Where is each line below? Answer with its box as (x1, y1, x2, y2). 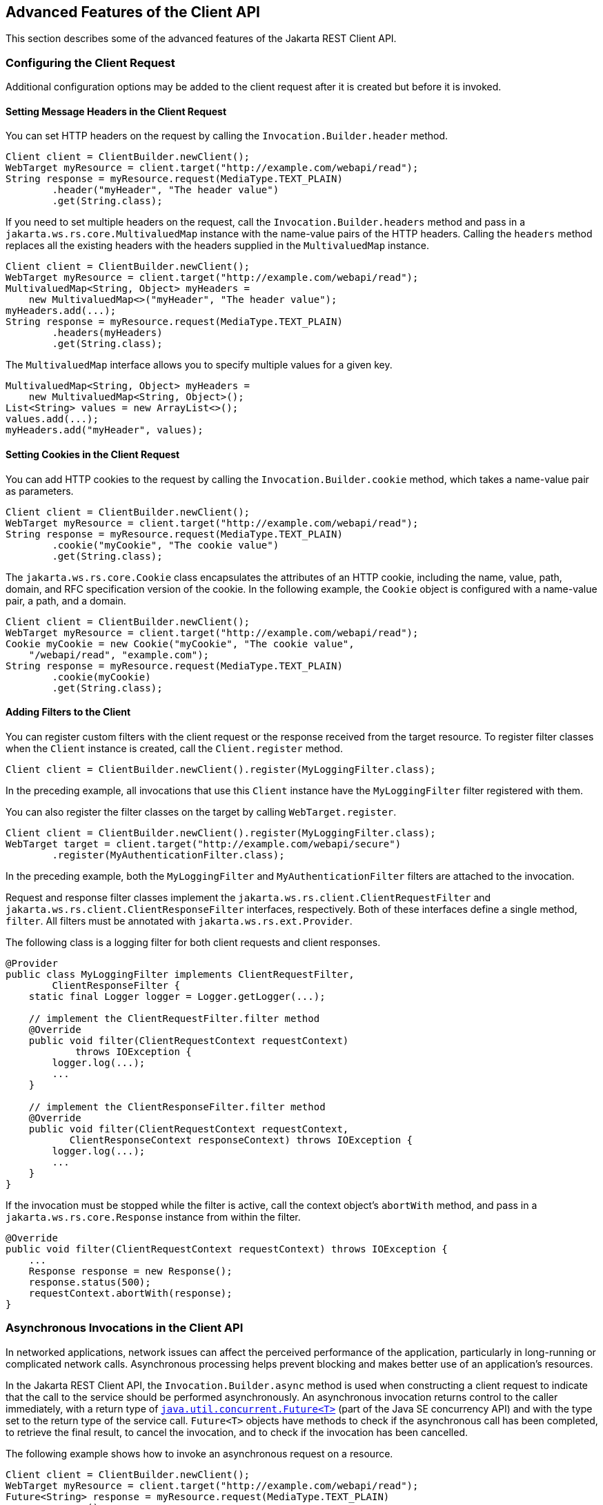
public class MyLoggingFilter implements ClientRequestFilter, (6, 968, 355, 980)
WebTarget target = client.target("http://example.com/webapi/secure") (6, 838, 402, 849)
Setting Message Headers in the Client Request (6, 105, 227, 117)
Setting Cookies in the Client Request (6, 449, 180, 460)
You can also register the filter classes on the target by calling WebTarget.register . (6, 805, 397, 818)
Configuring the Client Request (6, 55, 175, 70)
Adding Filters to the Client (6, 706, 131, 718)
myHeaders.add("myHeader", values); (6, 424, 204, 436)
